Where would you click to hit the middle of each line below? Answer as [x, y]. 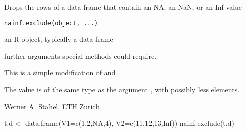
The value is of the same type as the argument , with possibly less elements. [122, 90]
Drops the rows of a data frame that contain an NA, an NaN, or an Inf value [123, 7]
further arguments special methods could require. [80, 55]
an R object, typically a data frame [59, 39]
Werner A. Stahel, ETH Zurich [52, 106]
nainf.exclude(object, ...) [51, 23]
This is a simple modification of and [60, 73]
